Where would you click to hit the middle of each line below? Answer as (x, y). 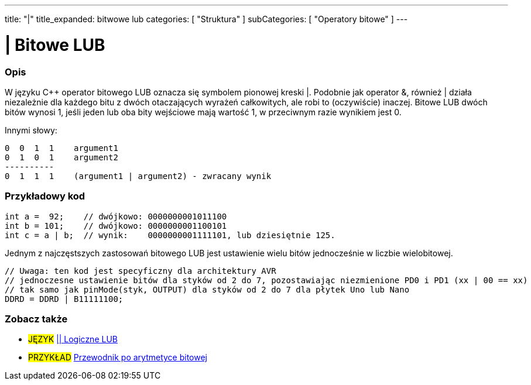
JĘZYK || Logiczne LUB (73, 339)
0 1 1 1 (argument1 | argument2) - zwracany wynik (138, 176)
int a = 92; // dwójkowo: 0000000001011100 (116, 216)
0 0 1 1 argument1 (61, 148)
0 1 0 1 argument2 (61, 157)
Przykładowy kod (45, 196)
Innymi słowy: (31, 130)
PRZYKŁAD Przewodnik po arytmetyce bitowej (118, 357)
